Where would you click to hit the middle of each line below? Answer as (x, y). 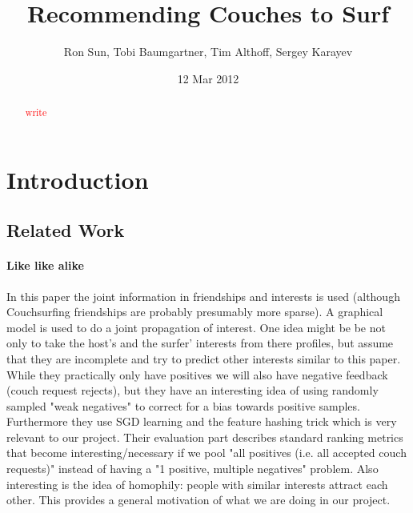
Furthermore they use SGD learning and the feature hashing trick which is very (202, 421)
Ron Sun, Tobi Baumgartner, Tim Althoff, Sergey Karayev (208, 52)
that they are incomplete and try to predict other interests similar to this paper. (204, 358)
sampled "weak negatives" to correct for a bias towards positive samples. (183, 405)
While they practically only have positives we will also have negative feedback (197, 374)
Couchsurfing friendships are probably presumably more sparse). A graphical (195, 312)
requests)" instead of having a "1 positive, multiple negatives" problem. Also (192, 469)
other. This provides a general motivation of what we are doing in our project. (198, 500)
